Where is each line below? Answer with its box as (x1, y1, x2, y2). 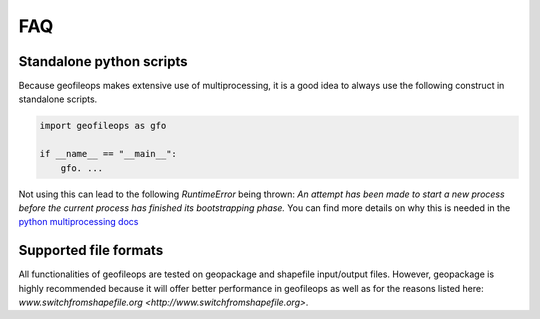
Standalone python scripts (18, 53, 188, 70)
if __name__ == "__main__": (39, 148, 177, 160)
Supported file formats (18, 242, 164, 259)
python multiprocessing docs (18, 216, 139, 228)
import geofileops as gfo (39, 120, 167, 132)
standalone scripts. (18, 93, 98, 105)
